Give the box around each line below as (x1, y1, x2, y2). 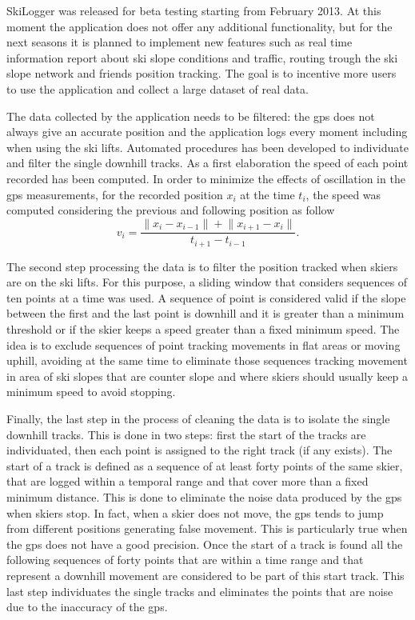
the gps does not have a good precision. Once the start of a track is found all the (6, 535, 403, 552)
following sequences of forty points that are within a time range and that (6, 551, 364, 568)
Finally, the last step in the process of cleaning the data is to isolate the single (6, 410, 390, 426)
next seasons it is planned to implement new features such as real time (6, 34, 353, 50)
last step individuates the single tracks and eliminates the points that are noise (6, 582, 393, 599)
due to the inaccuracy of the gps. (6, 598, 168, 615)
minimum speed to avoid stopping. (6, 383, 176, 400)
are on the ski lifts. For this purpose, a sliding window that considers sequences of (6, 274, 408, 290)
